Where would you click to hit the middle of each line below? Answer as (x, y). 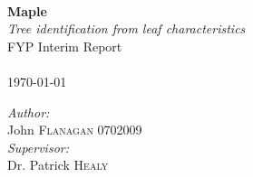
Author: (29, 112)
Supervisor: (38, 147)
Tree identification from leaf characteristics (126, 28)
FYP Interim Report (65, 46)
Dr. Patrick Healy (58, 165)
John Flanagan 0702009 (75, 130)
